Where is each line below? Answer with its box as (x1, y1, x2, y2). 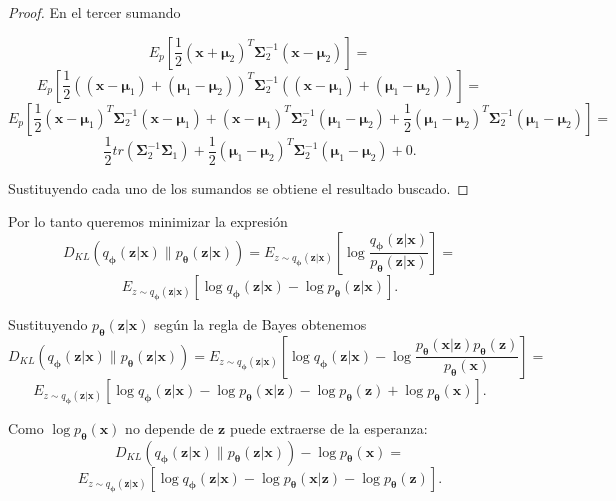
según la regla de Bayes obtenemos (154, 313, 367, 334)
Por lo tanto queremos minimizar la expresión (8, 211, 288, 232)
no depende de (125, 417, 214, 438)
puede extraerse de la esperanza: (229, 417, 428, 438)
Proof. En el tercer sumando (8, 2, 181, 22)
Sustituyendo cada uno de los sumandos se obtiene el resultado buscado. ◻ (8, 177, 469, 198)
